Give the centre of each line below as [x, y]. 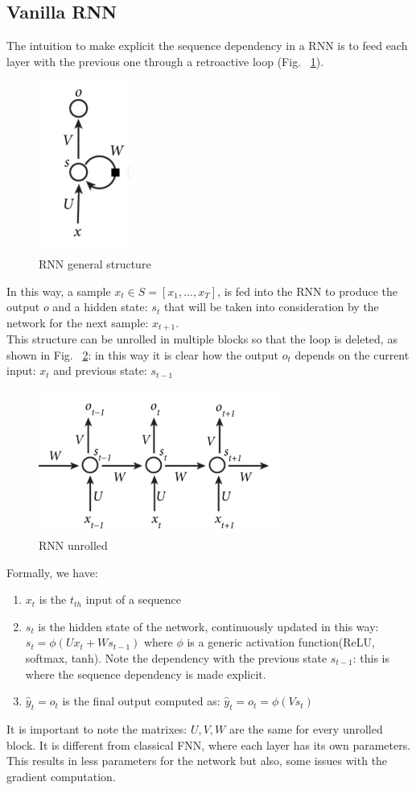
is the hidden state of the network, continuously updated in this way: [208, 626]
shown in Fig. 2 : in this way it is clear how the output [143, 354]
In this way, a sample [59, 291]
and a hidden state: [100, 307]
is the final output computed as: [141, 701]
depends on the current [352, 354]
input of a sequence [133, 599]
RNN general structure [95, 264]
